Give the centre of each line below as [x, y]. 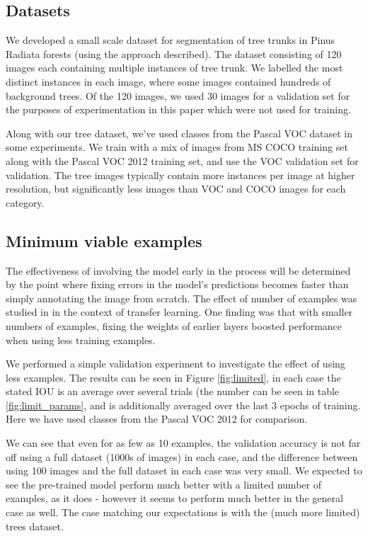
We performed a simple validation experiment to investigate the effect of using [176, 364]
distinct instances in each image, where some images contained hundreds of [168, 81]
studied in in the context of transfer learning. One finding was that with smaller [179, 312]
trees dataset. [35, 526]
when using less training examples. [81, 340]
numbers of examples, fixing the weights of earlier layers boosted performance [174, 325]
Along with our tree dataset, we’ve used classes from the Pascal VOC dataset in [179, 133]
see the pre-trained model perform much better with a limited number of [163, 484]
